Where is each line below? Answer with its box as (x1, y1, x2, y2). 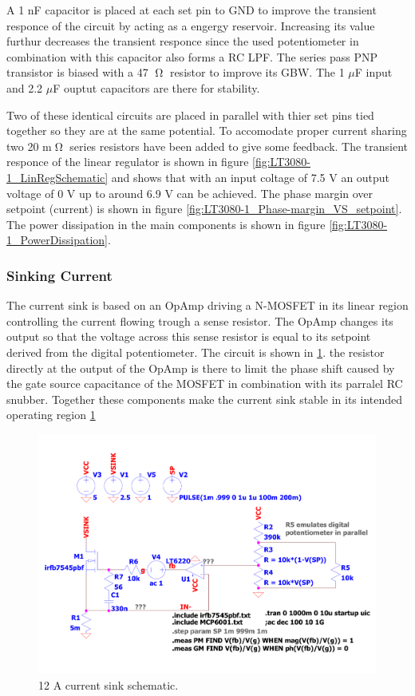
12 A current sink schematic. (38, 676, 179, 693)
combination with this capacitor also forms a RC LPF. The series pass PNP (6, 48, 377, 65)
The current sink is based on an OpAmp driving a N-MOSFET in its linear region (6, 297, 409, 314)
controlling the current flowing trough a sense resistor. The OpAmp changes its (6, 312, 393, 329)
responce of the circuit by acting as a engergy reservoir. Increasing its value (6, 17, 375, 34)
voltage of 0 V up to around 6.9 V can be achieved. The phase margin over (6, 184, 373, 201)
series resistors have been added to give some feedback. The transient (69, 137, 409, 154)
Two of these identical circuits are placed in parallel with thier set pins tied (6, 106, 374, 123)
